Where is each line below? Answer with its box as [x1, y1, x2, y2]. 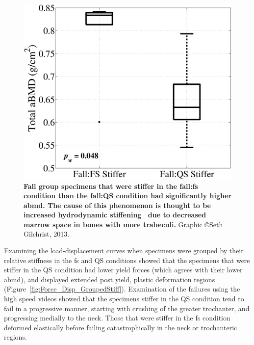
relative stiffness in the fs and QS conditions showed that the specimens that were [4, 255, 250, 265]
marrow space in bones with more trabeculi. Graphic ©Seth [24, 219, 223, 229]
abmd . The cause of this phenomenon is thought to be [24, 200, 211, 210]
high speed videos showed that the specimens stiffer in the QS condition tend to [4, 293, 244, 304]
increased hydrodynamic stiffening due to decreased [24, 210, 206, 220]
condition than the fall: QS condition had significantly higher [24, 190, 231, 201]
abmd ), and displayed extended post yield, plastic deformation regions [4, 274, 215, 284]
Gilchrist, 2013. [24, 229, 70, 239]
